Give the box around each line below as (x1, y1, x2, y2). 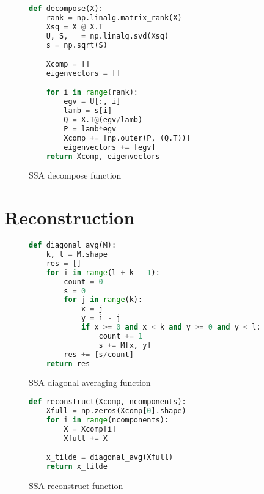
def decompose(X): (29, 4, 103, 13)
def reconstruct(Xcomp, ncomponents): (29, 397, 186, 406)
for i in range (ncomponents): (46, 415, 169, 424)
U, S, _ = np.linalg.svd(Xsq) (46, 31, 169, 40)
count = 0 (64, 277, 103, 286)
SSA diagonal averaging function (29, 376, 151, 389)
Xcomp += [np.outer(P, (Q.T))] (64, 133, 191, 142)
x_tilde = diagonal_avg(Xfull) (46, 453, 174, 462)
